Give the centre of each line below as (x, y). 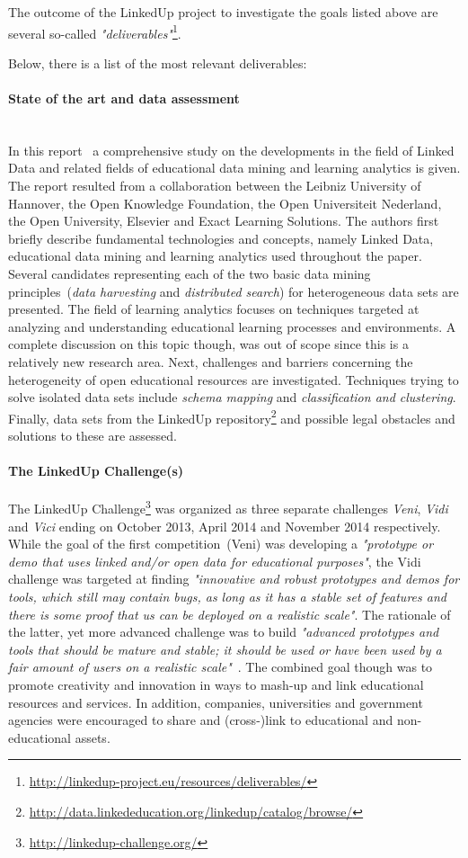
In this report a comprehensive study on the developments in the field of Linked (231, 150)
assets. (93, 737)
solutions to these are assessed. (93, 435)
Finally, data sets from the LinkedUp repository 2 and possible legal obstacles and (232, 416)
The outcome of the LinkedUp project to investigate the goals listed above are (223, 12)
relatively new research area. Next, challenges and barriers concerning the (211, 361)
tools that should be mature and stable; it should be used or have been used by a (225, 649)
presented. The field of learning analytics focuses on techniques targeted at (214, 309)
